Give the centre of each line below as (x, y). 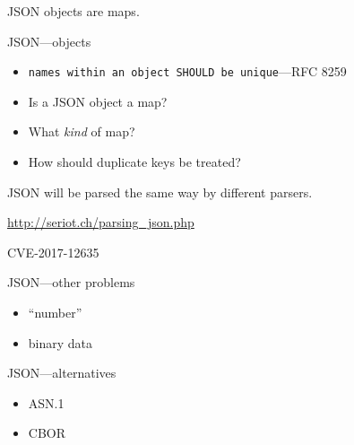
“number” (55, 312)
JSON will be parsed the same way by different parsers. (160, 192)
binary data (60, 342)
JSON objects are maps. (73, 11)
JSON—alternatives (62, 373)
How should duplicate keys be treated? (134, 162)
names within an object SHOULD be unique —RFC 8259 (187, 71)
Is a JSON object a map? (98, 101)
